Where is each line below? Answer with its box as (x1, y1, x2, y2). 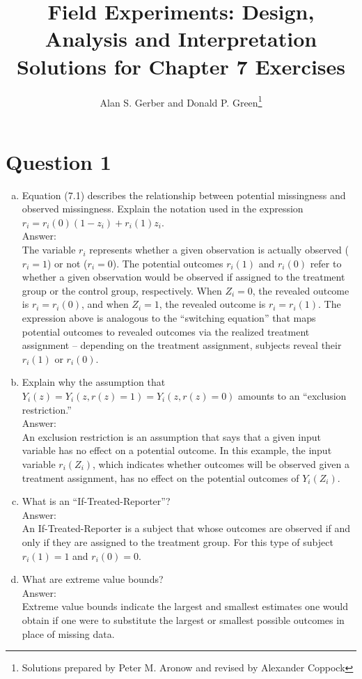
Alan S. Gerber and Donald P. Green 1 (100, 93, 262, 109)
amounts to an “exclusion (238, 389, 347, 403)
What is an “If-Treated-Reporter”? (22, 494, 171, 508)
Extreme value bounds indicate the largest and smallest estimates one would (22, 599, 348, 614)
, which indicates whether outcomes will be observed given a (93, 456, 349, 471)
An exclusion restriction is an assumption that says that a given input (22, 429, 321, 444)
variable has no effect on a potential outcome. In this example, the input (22, 443, 332, 458)
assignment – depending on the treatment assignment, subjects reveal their (22, 338, 342, 352)
